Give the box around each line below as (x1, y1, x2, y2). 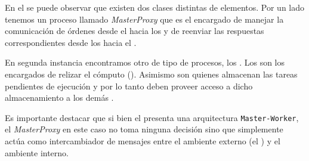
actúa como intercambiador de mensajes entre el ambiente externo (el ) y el (5, 135, 280, 147)
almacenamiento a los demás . (5, 91, 114, 104)
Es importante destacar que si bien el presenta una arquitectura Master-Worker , (5, 111, 299, 123)
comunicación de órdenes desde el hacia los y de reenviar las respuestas (5, 24, 264, 37)
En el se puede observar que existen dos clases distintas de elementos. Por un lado (5, 1, 305, 13)
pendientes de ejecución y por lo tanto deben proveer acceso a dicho (5, 79, 253, 92)
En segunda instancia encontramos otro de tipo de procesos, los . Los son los (5, 56, 285, 69)
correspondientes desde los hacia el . (5, 36, 137, 48)
